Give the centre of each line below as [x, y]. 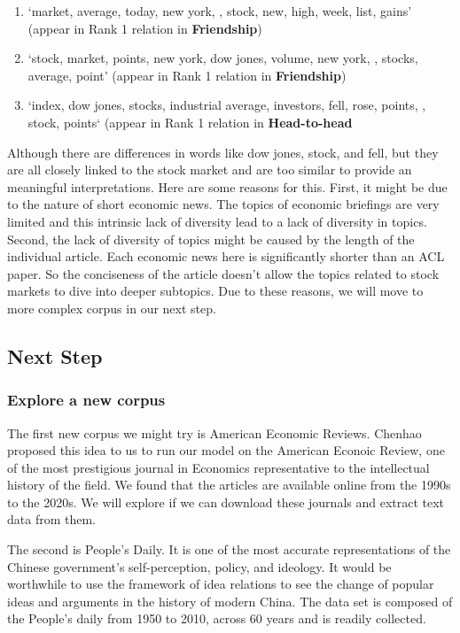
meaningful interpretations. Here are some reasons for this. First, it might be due [227, 186]
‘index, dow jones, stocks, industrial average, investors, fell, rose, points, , [227, 105]
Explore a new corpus [86, 400]
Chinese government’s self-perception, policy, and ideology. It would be [199, 566]
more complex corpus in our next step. [112, 308]
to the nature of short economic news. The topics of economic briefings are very [223, 204]
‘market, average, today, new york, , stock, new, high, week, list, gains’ [220, 11]
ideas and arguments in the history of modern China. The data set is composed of [230, 601]
